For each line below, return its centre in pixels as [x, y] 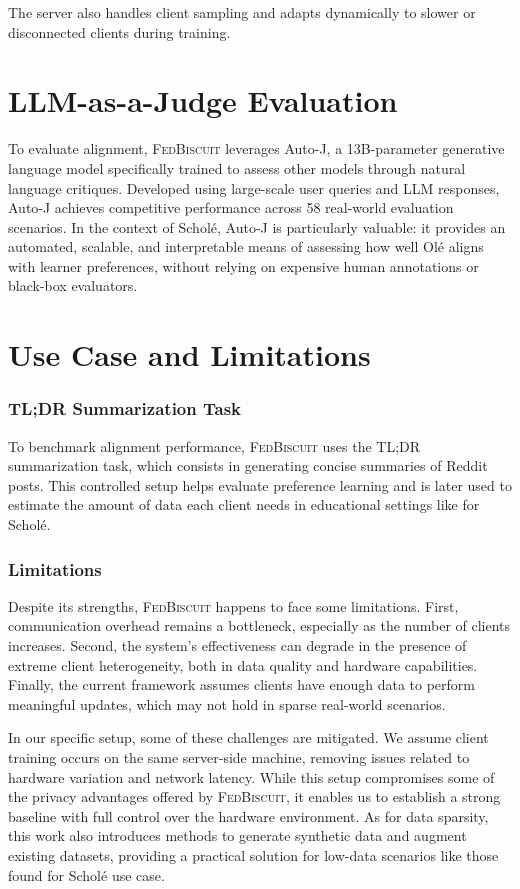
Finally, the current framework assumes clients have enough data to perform [242, 684]
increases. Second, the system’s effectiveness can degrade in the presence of [237, 645]
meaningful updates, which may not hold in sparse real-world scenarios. [227, 703]
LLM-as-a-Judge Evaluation [203, 100]
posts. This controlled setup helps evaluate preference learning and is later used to [260, 484]
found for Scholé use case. [86, 874]
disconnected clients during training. [119, 31]
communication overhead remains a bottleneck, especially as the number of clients [259, 625]
